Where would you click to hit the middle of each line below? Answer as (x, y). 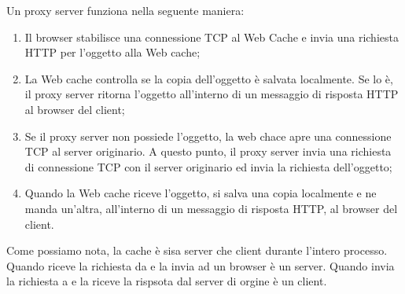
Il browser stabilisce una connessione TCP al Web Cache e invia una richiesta (212, 37)
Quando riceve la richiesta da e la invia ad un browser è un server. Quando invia (201, 265)
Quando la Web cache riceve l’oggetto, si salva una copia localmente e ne (201, 193)
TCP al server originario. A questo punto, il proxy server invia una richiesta (208, 151)
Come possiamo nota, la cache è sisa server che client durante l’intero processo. (197, 250)
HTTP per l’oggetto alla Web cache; (112, 52)
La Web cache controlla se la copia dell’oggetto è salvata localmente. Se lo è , (209, 78)
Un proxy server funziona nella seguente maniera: (125, 10)
